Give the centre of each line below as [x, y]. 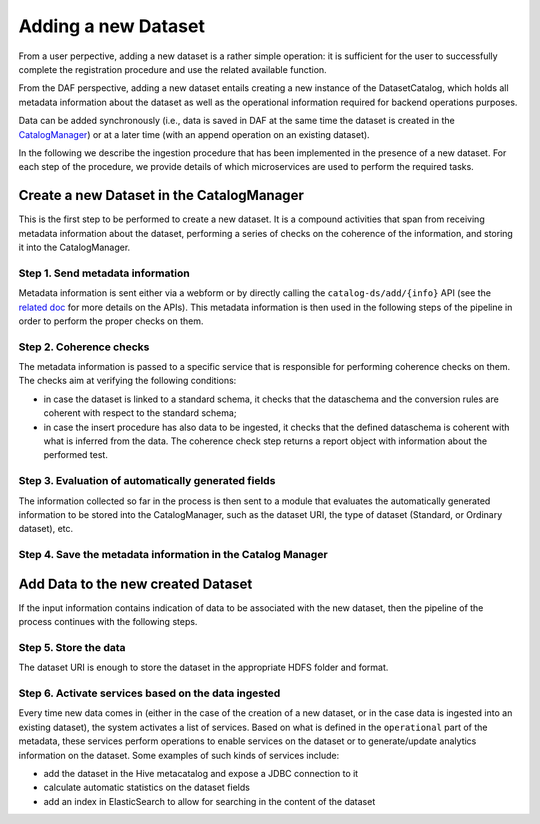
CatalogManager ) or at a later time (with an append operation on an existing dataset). [194, 134]
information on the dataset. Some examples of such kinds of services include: [179, 755]
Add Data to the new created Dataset [135, 583]
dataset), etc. [46, 529]
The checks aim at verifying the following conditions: [127, 381]
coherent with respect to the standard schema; [140, 413]
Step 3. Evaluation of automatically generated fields [147, 481]
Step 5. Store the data [72, 647]
